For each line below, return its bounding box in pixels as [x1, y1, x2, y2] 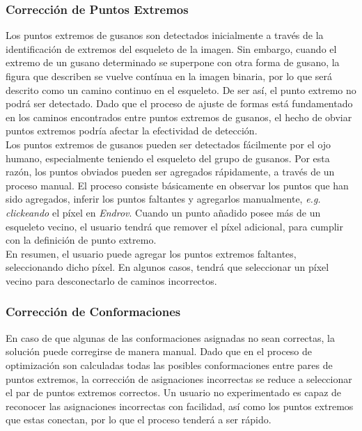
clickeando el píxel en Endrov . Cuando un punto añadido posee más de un [6, 205, 321, 219]
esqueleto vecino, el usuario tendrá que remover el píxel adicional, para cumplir [6, 219, 343, 233]
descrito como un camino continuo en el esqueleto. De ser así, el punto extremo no [6, 82, 356, 97]
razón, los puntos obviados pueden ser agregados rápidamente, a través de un [6, 164, 335, 179]
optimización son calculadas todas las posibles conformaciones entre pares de [6, 357, 333, 372]
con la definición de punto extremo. [6, 233, 157, 247]
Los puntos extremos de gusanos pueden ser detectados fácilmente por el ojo [6, 136, 331, 151]
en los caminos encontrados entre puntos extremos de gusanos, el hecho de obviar [6, 109, 352, 124]
